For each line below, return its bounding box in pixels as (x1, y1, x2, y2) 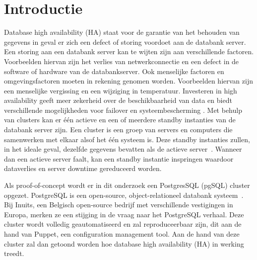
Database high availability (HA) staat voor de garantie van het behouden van (4, 27, 240, 37)
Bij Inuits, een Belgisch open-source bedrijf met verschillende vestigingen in (4, 199, 233, 210)
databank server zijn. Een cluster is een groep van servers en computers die (4, 124, 233, 135)
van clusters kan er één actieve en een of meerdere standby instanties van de (4, 114, 236, 125)
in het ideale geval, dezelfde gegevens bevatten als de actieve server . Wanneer (4, 144, 242, 154)
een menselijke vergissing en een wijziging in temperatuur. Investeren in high (4, 85, 237, 95)
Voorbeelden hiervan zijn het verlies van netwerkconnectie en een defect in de (4, 56, 239, 66)
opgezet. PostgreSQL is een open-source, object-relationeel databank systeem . (4, 189, 244, 200)
